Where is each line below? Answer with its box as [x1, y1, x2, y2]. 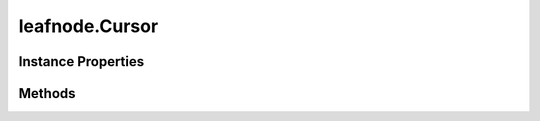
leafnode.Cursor [18, 15, 159, 37]
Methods [18, 85, 76, 102]
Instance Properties [18, 53, 145, 70]
